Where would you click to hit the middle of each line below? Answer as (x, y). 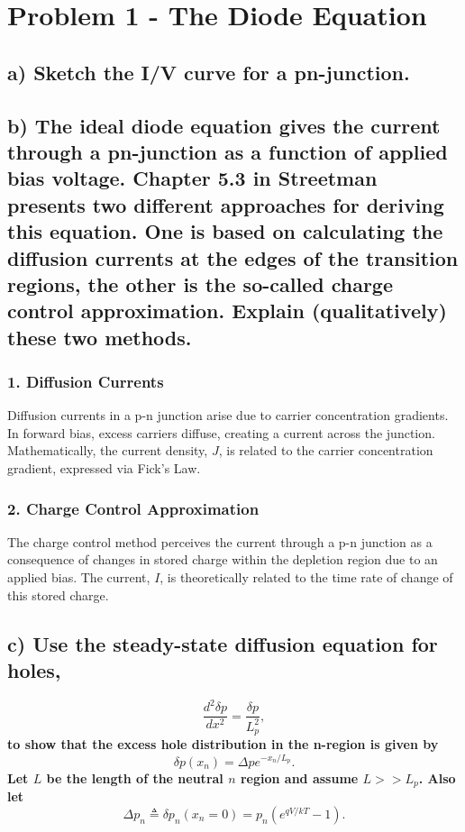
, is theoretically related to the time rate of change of (306, 577)
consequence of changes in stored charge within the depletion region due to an (223, 559)
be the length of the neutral (135, 777)
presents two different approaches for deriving (226, 204)
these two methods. (100, 337)
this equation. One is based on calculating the (225, 231)
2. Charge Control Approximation (133, 508)
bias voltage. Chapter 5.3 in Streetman (192, 178)
